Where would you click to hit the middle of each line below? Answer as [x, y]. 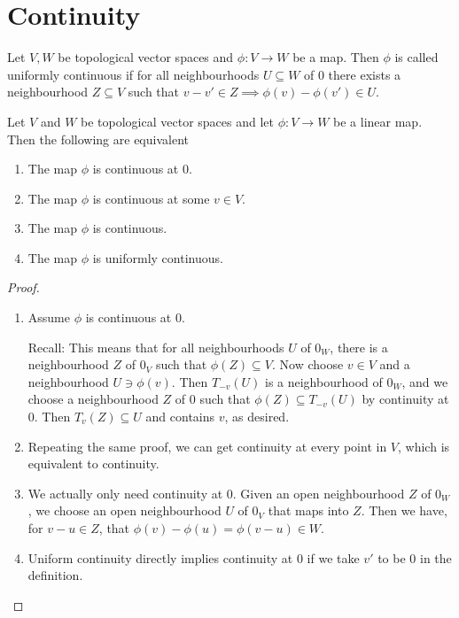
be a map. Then [336, 57]
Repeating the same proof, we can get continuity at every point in [207, 446]
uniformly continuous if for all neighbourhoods [133, 74]
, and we [425, 381]
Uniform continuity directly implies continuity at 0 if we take [194, 557]
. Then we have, [404, 510]
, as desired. [257, 417]
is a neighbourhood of [323, 381]
